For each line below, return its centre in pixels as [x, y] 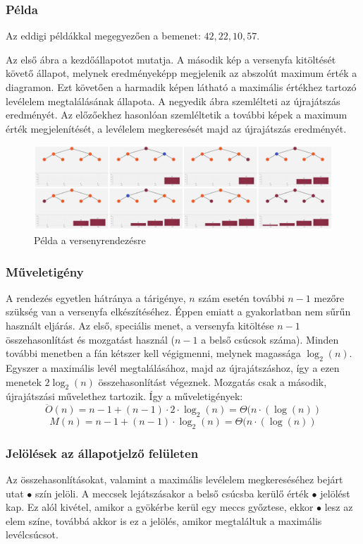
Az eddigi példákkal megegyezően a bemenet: [103, 36]
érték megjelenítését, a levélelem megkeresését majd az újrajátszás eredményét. [176, 128]
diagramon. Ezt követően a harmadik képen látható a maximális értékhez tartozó [181, 87]
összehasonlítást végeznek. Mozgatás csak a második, [213, 381]
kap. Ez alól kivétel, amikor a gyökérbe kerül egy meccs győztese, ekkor [160, 507]
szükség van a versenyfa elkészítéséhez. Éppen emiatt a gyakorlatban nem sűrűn [178, 312]
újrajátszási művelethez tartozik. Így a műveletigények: [124, 396]
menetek [24, 381]
